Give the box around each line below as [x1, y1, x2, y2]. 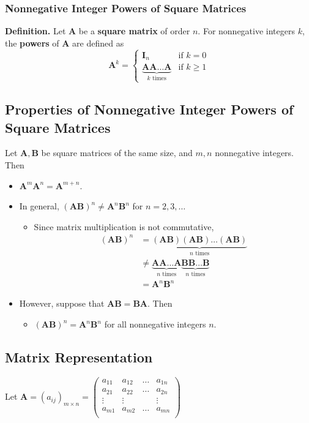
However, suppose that [19, 297, 105, 310]
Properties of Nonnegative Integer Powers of [5, 100, 294, 119]
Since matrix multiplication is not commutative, [34, 220, 214, 233]
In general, [19, 200, 59, 212]
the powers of [5, 36, 59, 49]
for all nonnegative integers [104, 318, 206, 330]
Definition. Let [5, 24, 66, 37]
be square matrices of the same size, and [41, 146, 193, 159]
